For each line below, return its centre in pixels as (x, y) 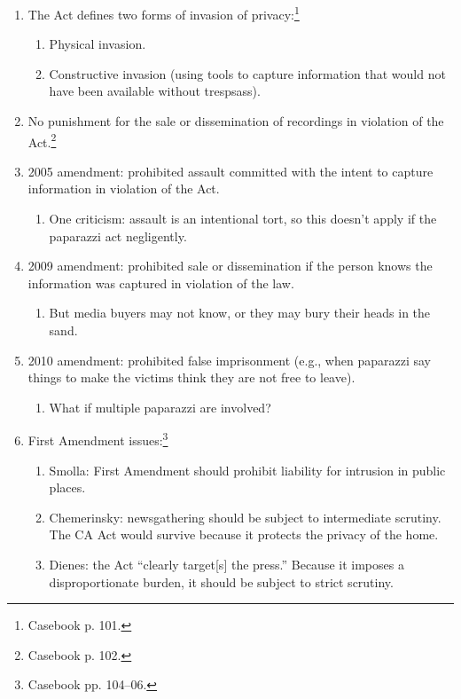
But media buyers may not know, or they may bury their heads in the (240, 313)
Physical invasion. (98, 44)
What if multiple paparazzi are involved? (160, 407)
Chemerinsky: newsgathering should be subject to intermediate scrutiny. (245, 517)
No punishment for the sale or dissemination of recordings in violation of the (236, 121)
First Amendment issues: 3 (98, 439)
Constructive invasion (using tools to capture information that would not (247, 73)
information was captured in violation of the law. (161, 283)
